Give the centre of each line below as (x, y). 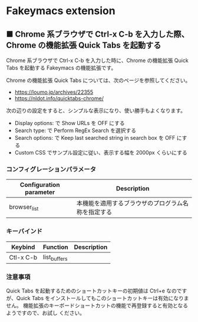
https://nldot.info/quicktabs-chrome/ (59, 98)
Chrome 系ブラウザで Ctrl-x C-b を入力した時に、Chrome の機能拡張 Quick (97, 60)
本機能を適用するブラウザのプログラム (129, 203)
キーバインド (24, 231)
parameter (40, 192)
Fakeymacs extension (61, 11)
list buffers (55, 257)
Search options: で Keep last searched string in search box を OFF (95, 138)
